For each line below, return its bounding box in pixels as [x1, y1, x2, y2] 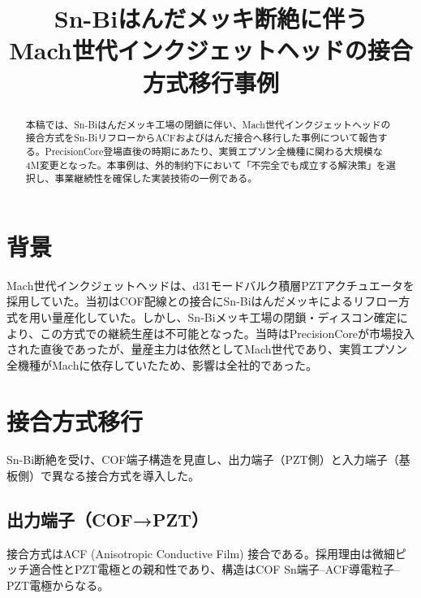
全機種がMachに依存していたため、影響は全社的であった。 [6, 356, 317, 373]
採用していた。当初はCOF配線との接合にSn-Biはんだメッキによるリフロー [6, 292, 399, 310]
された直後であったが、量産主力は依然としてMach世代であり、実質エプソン [6, 340, 407, 357]
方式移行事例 [142, 65, 279, 98]
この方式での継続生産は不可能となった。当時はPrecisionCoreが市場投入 [40, 324, 415, 341]
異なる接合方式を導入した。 [51, 467, 200, 484]
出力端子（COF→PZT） [6, 507, 209, 532]
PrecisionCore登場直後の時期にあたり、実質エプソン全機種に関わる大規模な [45, 144, 383, 158]
